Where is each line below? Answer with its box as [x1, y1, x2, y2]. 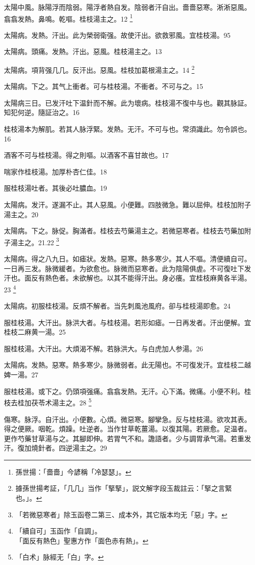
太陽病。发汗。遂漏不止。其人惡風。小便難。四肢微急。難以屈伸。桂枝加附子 [4, 199, 251, 210]
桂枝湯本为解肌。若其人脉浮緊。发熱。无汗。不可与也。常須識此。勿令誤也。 [4, 124, 251, 134]
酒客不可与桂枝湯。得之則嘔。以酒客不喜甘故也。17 [4, 150, 169, 160]
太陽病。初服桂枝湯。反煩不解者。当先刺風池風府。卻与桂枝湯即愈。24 [4, 301, 230, 311]
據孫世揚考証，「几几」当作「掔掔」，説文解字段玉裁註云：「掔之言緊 [15, 483, 232, 493]
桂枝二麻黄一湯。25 [4, 327, 66, 337]
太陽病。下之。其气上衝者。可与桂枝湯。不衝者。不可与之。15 [4, 81, 203, 91]
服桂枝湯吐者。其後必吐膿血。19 [4, 183, 107, 193]
